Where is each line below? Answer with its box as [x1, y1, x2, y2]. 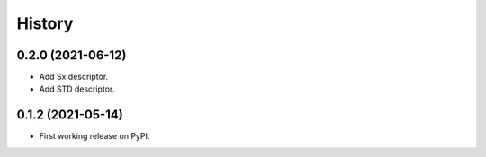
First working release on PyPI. [39, 131, 150, 142]
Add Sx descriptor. [39, 72, 109, 83]
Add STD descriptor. [39, 83, 115, 94]
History [16, 13, 74, 33]
